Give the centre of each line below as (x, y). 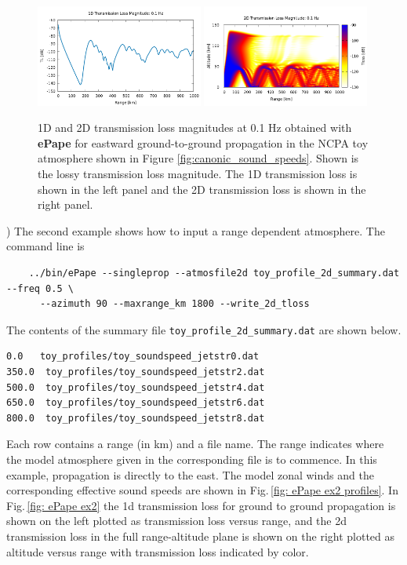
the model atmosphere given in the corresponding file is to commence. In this (192, 459)
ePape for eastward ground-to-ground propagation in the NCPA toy (203, 142)
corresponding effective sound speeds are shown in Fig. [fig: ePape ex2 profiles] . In (202, 490)
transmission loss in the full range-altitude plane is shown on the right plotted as (201, 536)
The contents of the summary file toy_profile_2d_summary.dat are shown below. (204, 329)
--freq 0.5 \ (40, 288)
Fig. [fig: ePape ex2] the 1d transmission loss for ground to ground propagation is (201, 505)
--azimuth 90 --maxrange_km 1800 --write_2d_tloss (174, 304)
